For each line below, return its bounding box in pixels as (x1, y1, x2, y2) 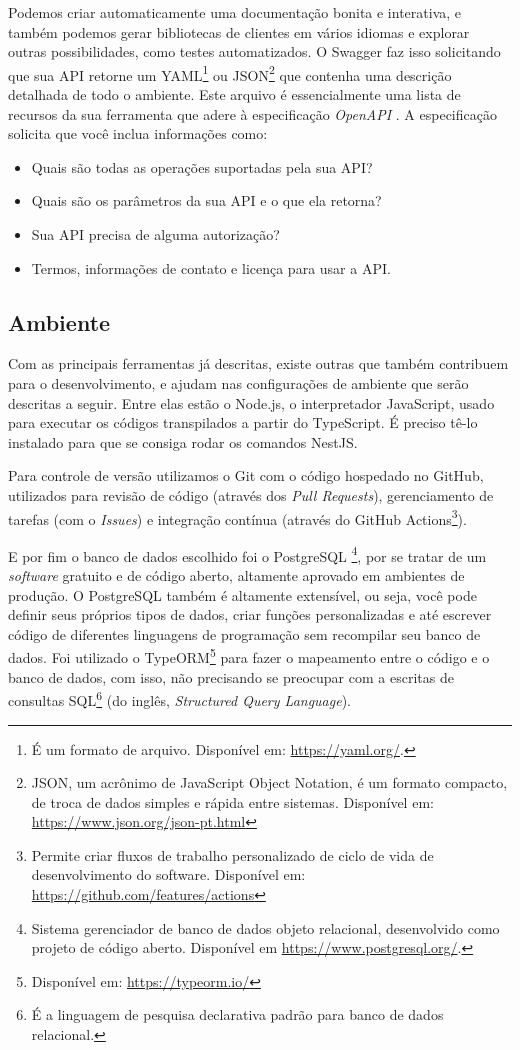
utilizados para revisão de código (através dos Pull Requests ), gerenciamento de (8, 484, 494, 505)
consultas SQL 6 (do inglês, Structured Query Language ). (8, 687, 351, 710)
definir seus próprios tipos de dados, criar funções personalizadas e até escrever (8, 604, 492, 625)
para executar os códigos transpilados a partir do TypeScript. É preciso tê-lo (8, 412, 478, 433)
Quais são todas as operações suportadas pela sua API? (31, 156, 373, 177)
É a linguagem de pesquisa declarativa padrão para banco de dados (31, 1004, 444, 1025)
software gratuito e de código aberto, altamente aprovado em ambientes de (8, 565, 465, 586)
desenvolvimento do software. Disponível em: (31, 864, 306, 885)
